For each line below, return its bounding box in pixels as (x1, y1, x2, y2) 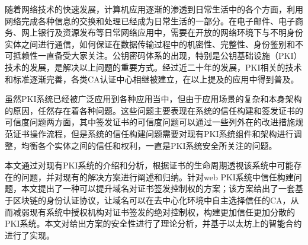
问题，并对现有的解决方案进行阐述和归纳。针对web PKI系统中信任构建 (21, 170, 294, 183)
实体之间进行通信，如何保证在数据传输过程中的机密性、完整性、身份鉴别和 (5, 37, 295, 50)
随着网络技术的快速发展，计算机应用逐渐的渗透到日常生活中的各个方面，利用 (5, 3, 303, 15)
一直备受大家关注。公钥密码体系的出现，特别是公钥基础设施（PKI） (37, 49, 302, 62)
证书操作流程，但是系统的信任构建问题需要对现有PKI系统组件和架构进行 (12, 127, 294, 139)
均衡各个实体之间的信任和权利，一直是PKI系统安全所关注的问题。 (21, 139, 277, 151)
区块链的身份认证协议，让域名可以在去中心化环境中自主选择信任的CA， (12, 193, 291, 206)
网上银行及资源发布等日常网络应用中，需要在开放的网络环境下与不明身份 (21, 26, 303, 39)
